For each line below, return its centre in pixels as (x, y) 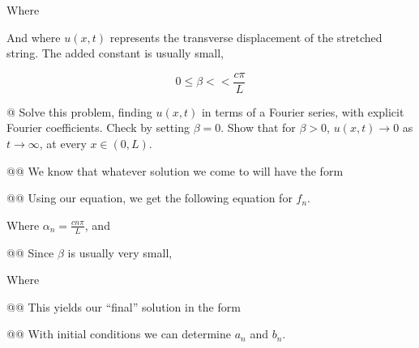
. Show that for (258, 127)
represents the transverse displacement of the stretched (246, 37)
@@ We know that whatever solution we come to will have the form (175, 170)
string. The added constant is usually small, (115, 53)
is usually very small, (120, 252)
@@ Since (30, 252)
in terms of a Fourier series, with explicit (303, 111)
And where (34, 37)
